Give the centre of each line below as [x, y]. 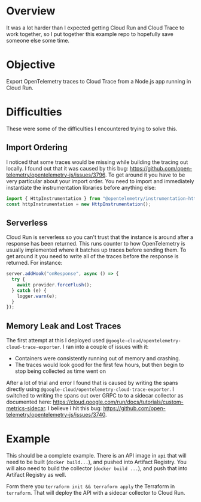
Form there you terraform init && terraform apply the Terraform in [91, 486]
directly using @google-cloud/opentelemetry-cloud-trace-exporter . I [90, 389]
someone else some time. [38, 40]
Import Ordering [37, 147]
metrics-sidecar [26, 408]
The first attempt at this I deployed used [55, 340]
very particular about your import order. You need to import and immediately [100, 181]
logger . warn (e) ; [37, 296]
